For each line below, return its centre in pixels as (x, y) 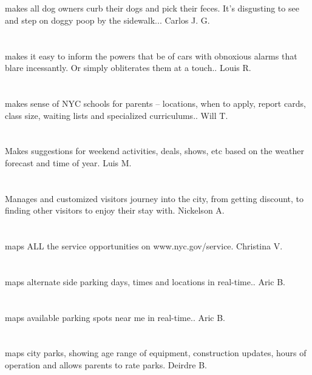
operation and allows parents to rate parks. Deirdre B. (106, 365)
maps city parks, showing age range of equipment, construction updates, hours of (156, 353)
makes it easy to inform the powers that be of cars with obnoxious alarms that (151, 56)
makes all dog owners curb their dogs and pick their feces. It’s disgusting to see (152, 8)
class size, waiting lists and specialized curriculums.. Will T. (117, 115)
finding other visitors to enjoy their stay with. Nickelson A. (115, 210)
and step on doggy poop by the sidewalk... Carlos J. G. (107, 20)
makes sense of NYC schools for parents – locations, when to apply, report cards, (155, 103)
